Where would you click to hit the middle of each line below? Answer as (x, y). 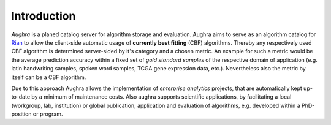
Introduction (44, 16)
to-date (21, 97)
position (21, 114)
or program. (48, 114)
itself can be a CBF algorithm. (49, 77)
